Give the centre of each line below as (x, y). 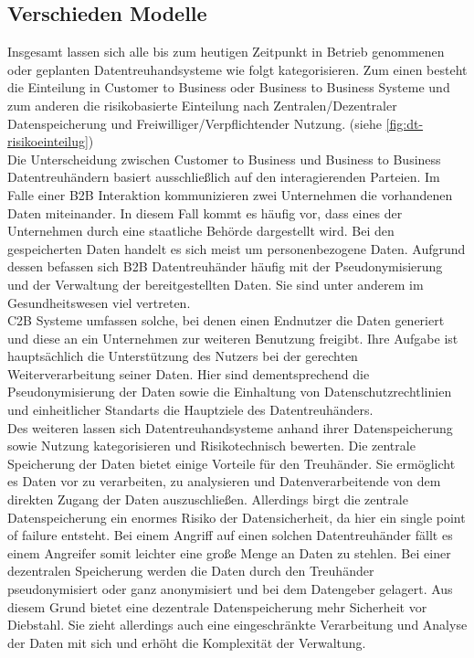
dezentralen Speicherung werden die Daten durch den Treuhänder (191, 571)
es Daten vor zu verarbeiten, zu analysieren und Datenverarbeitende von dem (224, 481)
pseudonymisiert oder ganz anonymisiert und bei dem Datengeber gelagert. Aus (230, 589)
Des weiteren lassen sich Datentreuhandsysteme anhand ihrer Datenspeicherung (230, 427)
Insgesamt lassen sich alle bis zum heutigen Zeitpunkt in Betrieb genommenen (226, 52)
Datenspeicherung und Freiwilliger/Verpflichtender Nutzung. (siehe (195, 123)
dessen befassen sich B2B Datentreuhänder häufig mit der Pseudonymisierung (225, 266)
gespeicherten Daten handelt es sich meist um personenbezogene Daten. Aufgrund (237, 248)
